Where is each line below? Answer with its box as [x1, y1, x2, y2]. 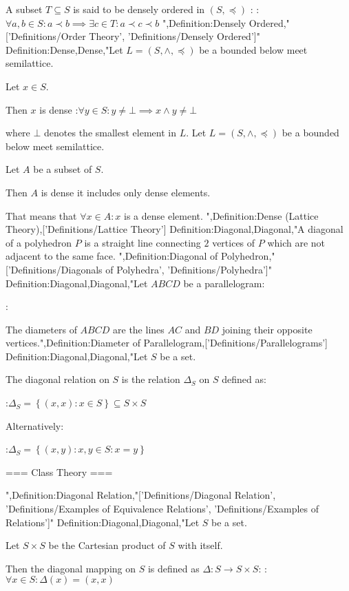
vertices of [212, 235, 255, 249]
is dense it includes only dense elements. [41, 185, 211, 199]
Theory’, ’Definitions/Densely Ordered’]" [89, 29, 260, 43]
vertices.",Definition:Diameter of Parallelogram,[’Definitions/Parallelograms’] [6, 335, 328, 350]
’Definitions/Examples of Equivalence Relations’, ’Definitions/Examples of [6, 501, 319, 516]
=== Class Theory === [6, 464, 113, 479]
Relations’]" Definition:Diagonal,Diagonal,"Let [6, 515, 200, 529]
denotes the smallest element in [44, 125, 176, 140]
